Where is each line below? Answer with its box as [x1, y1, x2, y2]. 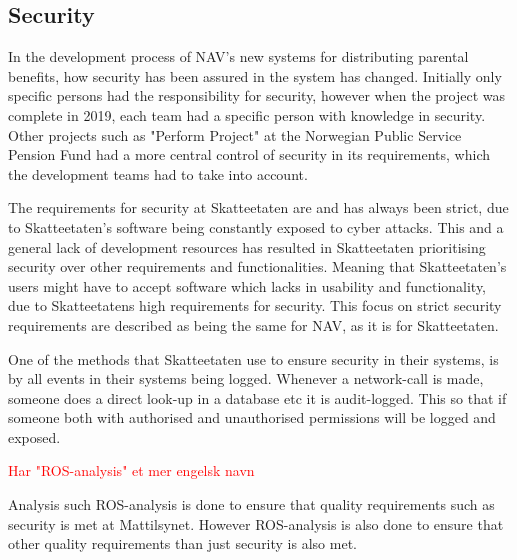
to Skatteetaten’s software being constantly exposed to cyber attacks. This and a [8, 216, 504, 237]
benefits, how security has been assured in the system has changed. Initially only [8, 65, 502, 86]
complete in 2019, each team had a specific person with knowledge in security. [8, 104, 486, 125]
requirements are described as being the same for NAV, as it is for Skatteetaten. [8, 314, 499, 335]
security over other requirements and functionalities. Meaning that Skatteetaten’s [8, 256, 507, 277]
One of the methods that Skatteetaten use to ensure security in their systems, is [8, 348, 499, 369]
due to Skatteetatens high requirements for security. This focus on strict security [8, 295, 502, 316]
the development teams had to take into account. [8, 163, 308, 184]
